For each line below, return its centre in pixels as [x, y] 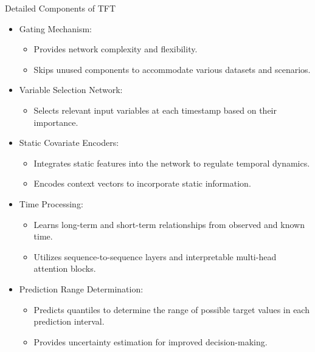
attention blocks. [65, 268]
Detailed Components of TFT [61, 8]
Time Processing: [51, 203]
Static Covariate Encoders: [69, 143]
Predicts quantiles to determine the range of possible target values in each [171, 309]
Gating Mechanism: [55, 28]
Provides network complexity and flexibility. [116, 49]
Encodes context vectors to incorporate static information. [142, 183]
